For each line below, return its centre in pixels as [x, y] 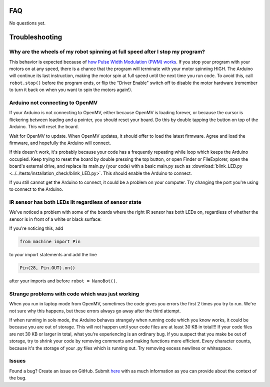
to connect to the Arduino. [36, 189]
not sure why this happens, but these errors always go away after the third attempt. [95, 311]
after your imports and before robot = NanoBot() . [63, 281]
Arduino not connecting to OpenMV [53, 103]
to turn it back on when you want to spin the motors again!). [71, 90]
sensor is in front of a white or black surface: [55, 219]
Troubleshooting [36, 37]
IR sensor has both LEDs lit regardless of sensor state [75, 202]
